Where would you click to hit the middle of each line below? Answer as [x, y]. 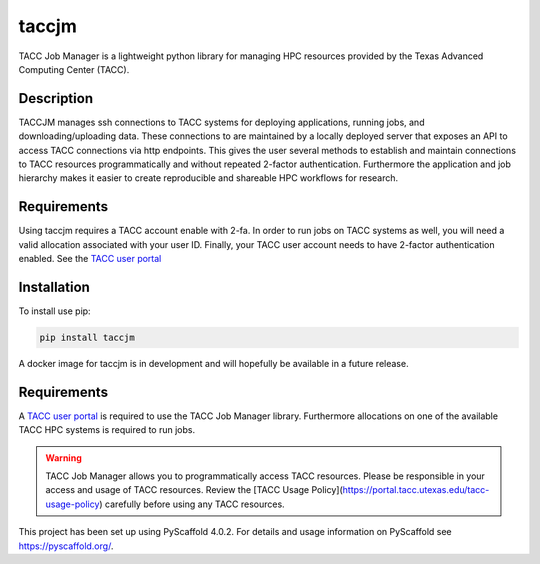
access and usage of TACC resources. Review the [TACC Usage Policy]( [194, 490]
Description [56, 98]
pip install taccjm [87, 337]
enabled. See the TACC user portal [90, 259]
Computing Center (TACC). [74, 69]
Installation [54, 286]
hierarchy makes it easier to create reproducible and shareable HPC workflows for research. [208, 178]
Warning [63, 457]
